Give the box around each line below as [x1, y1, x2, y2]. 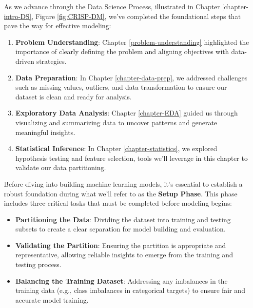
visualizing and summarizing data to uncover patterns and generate [15, 117, 217, 127]
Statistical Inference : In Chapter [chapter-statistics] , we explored [15, 143, 217, 154]
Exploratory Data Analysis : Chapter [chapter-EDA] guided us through [15, 108, 238, 118]
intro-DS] [4, 11, 32, 21]
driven [15, 56, 34, 66]
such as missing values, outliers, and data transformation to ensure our [15, 82, 227, 92]
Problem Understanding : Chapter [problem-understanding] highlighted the [15, 37, 249, 47]
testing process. [15, 259, 61, 269]
